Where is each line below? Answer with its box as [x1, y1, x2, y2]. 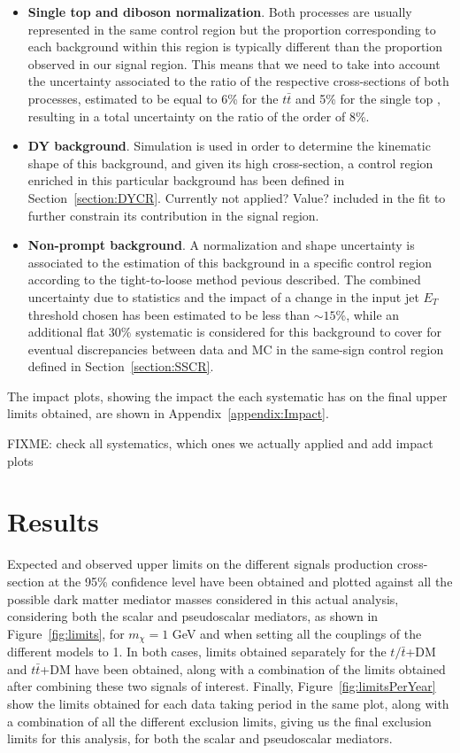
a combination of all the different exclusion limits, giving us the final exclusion [7, 711, 432, 730]
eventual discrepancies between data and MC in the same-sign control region [27, 339, 444, 358]
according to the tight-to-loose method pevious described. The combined [27, 270, 421, 289]
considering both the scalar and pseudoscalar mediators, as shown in [7, 607, 379, 625]
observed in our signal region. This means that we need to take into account [27, 54, 441, 73]
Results [7, 503, 99, 540]
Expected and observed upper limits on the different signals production [7, 555, 394, 573]
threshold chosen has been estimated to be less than [27, 305, 310, 323]
